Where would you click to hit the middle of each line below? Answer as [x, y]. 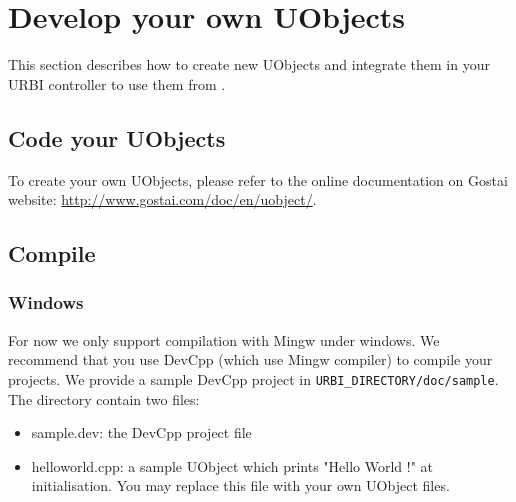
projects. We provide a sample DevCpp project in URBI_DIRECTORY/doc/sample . [253, 378]
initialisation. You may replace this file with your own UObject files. [240, 485]
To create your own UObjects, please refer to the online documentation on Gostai [258, 179]
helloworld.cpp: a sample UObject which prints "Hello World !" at [232, 465]
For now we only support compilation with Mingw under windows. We [224, 339]
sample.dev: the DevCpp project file [141, 432]
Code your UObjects [117, 137]
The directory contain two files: [104, 398]
